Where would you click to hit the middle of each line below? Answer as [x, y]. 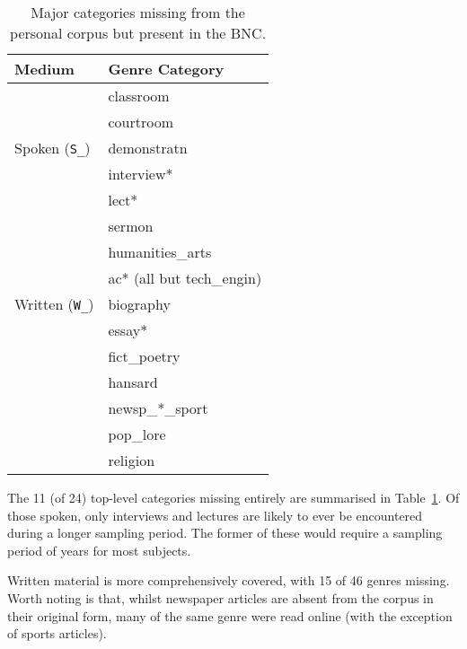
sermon [131, 226]
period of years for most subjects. [99, 550]
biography [139, 304]
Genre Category [166, 69]
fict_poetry [144, 356]
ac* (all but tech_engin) [185, 278]
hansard [133, 382]
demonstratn [148, 148]
